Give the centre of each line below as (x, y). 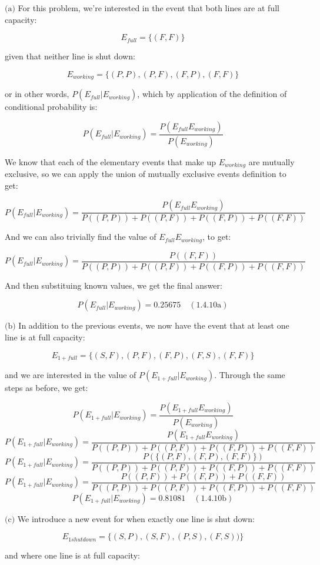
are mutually (271, 161)
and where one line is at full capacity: (72, 555)
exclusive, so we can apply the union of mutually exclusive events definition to (146, 174)
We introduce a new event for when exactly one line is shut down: (136, 518)
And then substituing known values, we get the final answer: (114, 285)
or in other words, (37, 94)
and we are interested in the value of (71, 375)
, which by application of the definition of (212, 94)
